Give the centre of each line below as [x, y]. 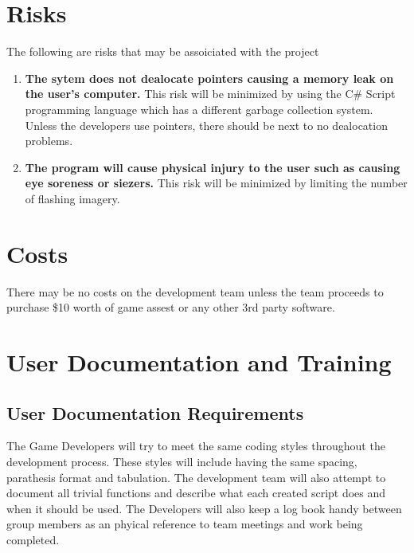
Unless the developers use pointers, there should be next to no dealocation [206, 125]
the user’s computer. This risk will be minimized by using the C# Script [210, 94]
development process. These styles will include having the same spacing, [182, 461]
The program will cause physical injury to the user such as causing [213, 167]
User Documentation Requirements [155, 412]
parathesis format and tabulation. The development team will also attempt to [196, 477]
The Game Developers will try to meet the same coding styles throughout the [196, 446]
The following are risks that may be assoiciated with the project [163, 51]
